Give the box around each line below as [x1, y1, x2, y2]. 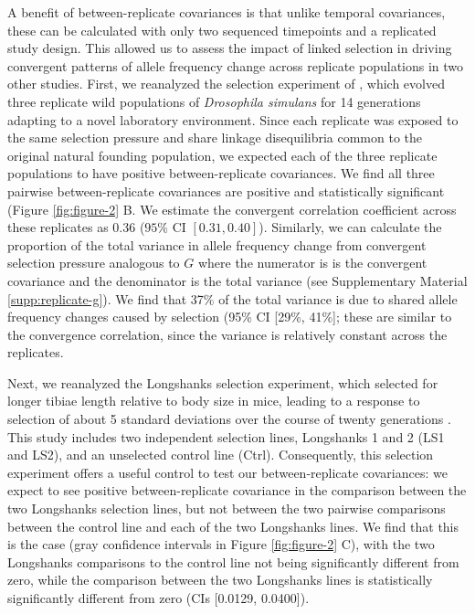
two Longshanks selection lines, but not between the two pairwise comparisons [7, 499, 446, 518]
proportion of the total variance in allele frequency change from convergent [7, 235, 427, 254]
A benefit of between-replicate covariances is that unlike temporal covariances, [7, 3, 446, 21]
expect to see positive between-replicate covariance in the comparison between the [7, 481, 467, 500]
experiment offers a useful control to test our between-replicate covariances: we [7, 462, 448, 482]
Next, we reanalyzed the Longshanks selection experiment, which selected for [7, 373, 438, 392]
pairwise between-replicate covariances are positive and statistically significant [7, 181, 445, 200]
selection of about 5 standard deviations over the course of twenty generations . [7, 409, 451, 429]
